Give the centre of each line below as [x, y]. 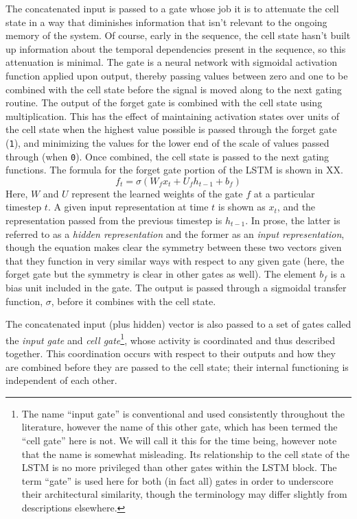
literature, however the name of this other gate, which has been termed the [180, 427]
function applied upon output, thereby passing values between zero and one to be [177, 75]
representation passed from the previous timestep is [114, 220]
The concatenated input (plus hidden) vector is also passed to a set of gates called [178, 324]
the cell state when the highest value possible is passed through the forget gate [171, 129]
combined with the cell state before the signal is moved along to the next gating [174, 89]
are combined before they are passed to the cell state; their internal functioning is [177, 366]
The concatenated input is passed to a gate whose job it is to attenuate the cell [172, 8]
